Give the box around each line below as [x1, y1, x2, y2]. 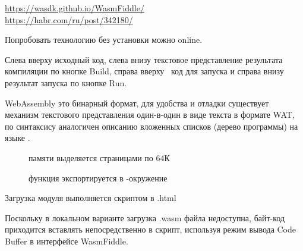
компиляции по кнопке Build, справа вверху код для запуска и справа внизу [5, 65, 284, 77]
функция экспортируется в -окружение [29, 171, 168, 184]
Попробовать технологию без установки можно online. [5, 33, 203, 46]
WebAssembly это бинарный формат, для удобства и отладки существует [5, 96, 269, 109]
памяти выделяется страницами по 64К [29, 151, 170, 164]
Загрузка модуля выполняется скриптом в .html [5, 192, 176, 204]
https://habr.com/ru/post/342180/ [5, 13, 133, 26]
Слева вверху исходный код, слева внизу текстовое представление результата [5, 53, 283, 65]
